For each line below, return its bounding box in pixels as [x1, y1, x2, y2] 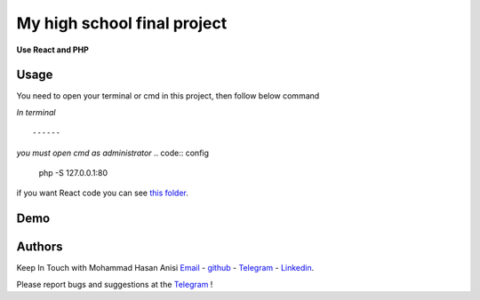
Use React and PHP [16, 44, 89, 55]
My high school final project [16, 13, 228, 33]
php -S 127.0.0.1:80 [38, 168, 108, 178]
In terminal [16, 107, 56, 117]
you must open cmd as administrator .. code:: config [16, 147, 209, 158]
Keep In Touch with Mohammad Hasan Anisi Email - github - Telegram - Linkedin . [16, 263, 315, 273]
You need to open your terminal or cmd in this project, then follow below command [16, 91, 320, 101]
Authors [16, 240, 63, 255]
